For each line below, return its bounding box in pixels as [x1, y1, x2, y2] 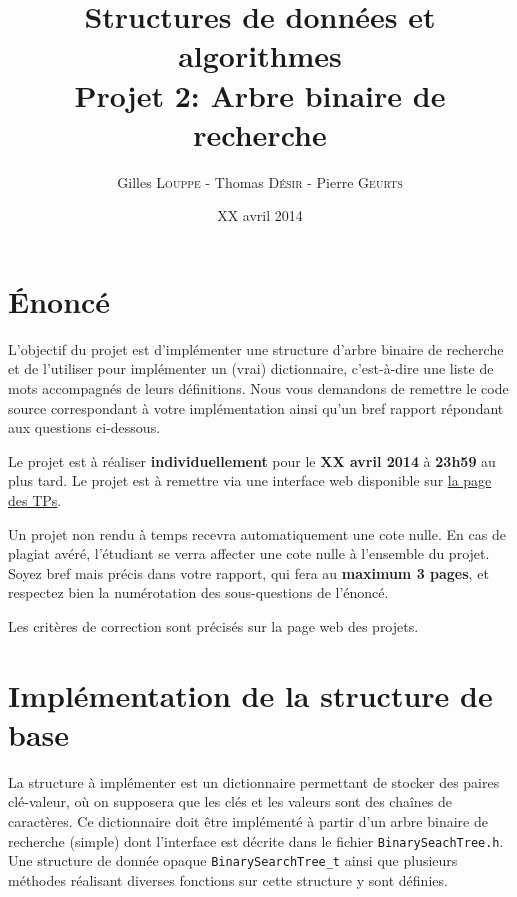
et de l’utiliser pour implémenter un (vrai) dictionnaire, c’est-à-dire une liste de [8, 358, 494, 379]
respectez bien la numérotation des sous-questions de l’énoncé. [8, 582, 389, 603]
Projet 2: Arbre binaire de [74, 74, 446, 115]
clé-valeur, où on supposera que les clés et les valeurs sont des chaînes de [8, 791, 453, 812]
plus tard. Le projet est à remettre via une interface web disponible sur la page [8, 470, 492, 491]
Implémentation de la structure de [8, 674, 493, 715]
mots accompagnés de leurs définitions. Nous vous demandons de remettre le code [8, 378, 509, 398]
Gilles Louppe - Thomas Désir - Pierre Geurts [117, 171, 403, 192]
